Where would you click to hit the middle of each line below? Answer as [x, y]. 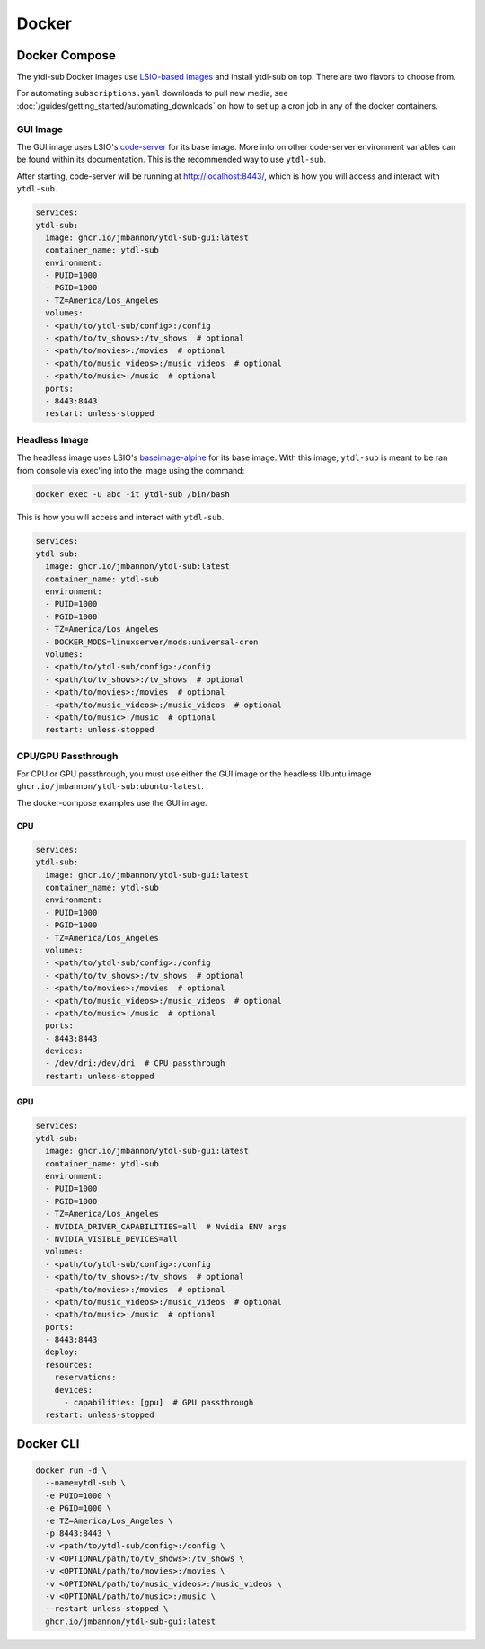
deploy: [62, 1352]
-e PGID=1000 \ [79, 1508]
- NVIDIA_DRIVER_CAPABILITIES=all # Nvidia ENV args [166, 1226]
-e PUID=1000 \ [79, 1495]
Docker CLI [48, 1444]
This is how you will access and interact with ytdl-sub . [120, 518]
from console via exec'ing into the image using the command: [131, 470]
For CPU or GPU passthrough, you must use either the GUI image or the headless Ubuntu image [194, 774]
